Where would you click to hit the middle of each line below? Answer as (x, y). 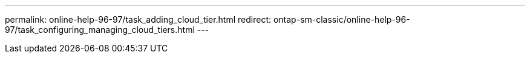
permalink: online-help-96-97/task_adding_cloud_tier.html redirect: (138, 19)
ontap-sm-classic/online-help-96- (342, 19)
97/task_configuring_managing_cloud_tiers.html (100, 30)
